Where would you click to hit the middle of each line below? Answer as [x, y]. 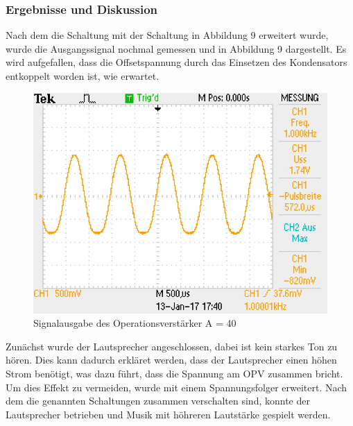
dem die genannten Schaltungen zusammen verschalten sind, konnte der [158, 401]
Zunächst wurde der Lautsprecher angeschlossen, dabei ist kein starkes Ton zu [172, 346]
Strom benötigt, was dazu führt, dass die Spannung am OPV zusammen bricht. [174, 373]
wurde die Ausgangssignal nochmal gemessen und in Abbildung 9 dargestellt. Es [176, 48]
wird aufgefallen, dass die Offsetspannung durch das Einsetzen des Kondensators [176, 62]
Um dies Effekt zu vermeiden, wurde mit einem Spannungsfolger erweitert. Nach [176, 387]
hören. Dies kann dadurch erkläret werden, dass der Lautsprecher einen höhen [171, 360]
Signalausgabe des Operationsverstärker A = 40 [135, 323]
